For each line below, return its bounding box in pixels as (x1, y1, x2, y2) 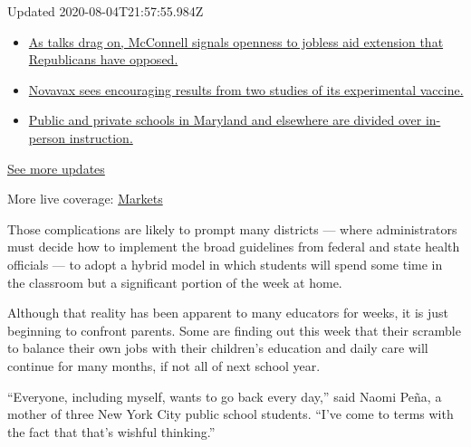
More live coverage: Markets (7, 189, 163, 208)
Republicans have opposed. (28, 50, 178, 69)
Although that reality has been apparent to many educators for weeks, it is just (7, 303, 449, 322)
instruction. (69, 128, 133, 147)
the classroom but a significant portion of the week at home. (7, 272, 342, 291)
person (28, 128, 65, 147)
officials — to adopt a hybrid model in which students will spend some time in (7, 254, 443, 273)
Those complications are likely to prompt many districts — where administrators (7, 219, 457, 238)
